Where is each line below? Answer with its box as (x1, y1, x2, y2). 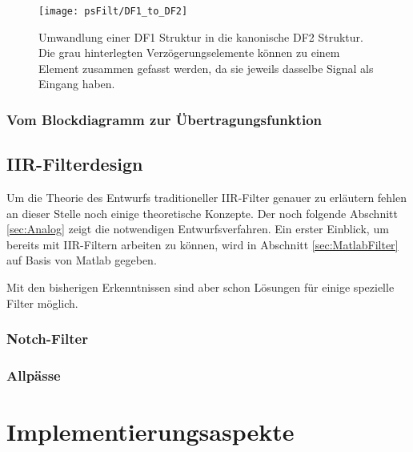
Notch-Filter (6, 329, 88, 349)
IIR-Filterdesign (6, 151, 143, 176)
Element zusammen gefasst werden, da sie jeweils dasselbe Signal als (38, 59, 374, 76)
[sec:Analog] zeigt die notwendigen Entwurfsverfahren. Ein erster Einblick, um (6, 220, 389, 237)
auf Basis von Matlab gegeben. (6, 252, 157, 268)
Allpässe (6, 365, 61, 385)
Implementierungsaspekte (6, 415, 295, 448)
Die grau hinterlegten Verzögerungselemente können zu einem (38, 44, 340, 61)
